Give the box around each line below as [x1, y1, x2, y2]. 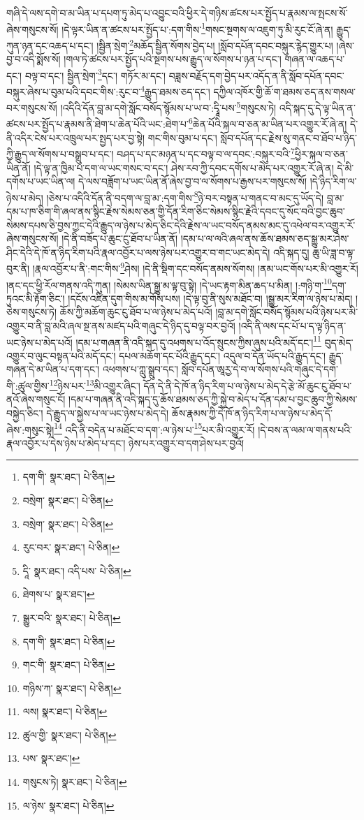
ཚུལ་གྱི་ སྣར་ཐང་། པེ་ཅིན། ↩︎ [22, 727, 117, 742]
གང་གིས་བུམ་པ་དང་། [147, 130, 217, 145]
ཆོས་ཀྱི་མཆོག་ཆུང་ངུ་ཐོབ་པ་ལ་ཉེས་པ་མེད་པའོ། [59, 305, 212, 319]
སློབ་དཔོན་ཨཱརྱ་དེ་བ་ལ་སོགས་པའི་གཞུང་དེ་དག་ [181, 362, 338, 376]
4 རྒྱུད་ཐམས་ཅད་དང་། [140, 82, 210, 98]
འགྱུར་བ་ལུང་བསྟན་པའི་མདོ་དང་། [6, 348, 116, 363]
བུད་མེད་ [324, 335, 354, 349]
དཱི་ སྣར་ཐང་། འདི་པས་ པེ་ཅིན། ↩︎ [22, 563, 131, 578]
